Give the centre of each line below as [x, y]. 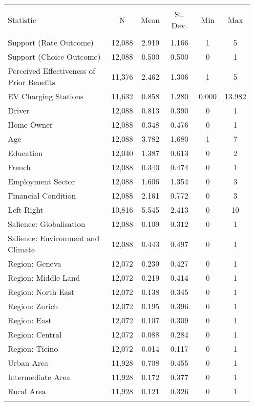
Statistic [22, 20]
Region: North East [41, 292]
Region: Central [35, 334]
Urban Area [28, 363]
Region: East [30, 320]
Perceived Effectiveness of [52, 71]
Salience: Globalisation [47, 224]
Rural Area [27, 391]
